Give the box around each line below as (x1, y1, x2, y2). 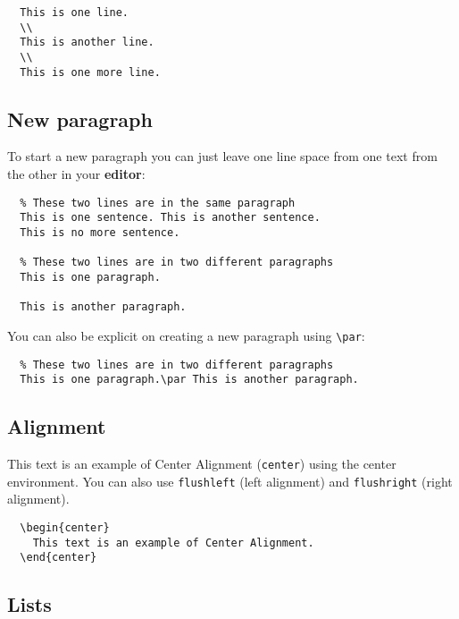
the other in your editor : (7, 165, 146, 183)
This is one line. (20, 6, 129, 19)
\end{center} (20, 551, 97, 564)
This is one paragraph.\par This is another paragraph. (20, 373, 359, 386)
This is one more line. (20, 65, 161, 79)
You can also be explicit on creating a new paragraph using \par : (7, 326, 365, 344)
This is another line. (20, 36, 154, 49)
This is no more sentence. (20, 225, 180, 239)
